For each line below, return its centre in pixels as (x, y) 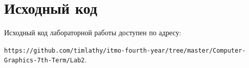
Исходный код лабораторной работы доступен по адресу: (93, 32)
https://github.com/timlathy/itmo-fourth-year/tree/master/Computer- (125, 50)
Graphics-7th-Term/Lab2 (44, 61)
